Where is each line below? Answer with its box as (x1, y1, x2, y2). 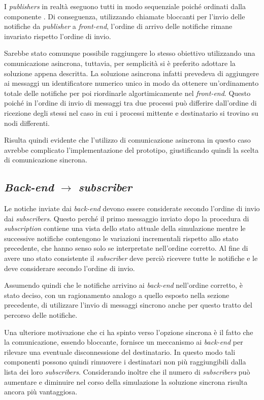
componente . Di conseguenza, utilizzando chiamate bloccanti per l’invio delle (4, 11, 245, 21)
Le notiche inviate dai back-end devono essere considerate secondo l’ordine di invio (4, 203, 260, 214)
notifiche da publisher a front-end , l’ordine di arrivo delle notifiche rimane (4, 21, 233, 31)
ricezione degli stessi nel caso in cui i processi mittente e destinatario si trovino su (4, 107, 258, 118)
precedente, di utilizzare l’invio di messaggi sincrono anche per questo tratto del (4, 299, 252, 310)
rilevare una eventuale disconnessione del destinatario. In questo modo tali (4, 346, 236, 357)
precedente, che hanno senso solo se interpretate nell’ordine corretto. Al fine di (4, 243, 248, 253)
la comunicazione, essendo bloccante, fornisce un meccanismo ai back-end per (4, 337, 243, 347)
